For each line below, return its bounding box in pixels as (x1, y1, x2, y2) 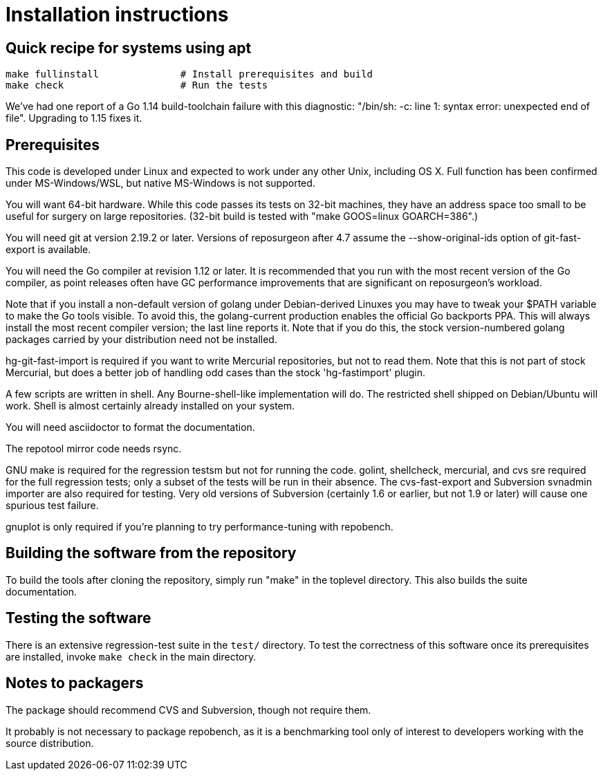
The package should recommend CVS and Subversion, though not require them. (6, 703, 371, 716)
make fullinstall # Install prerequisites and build (6, 68, 373, 80)
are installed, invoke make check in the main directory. (6, 650, 257, 663)
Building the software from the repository (6, 544, 297, 562)
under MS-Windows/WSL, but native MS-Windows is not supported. (6, 177, 315, 190)
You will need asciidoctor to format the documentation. (6, 421, 255, 434)
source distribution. (6, 737, 94, 749)
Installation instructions (6, 3, 229, 26)
